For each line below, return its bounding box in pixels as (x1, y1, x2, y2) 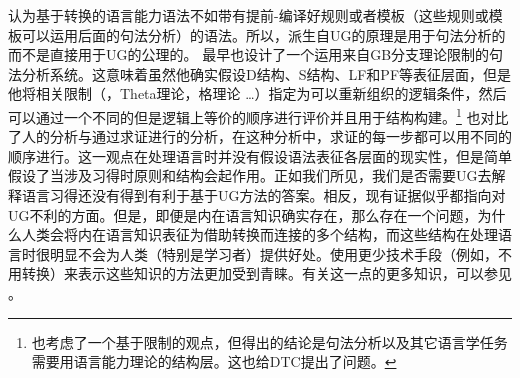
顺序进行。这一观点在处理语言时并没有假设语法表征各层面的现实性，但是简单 (8, 145, 512, 166)
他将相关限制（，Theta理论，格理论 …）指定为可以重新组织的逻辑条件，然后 (8, 83, 507, 104)
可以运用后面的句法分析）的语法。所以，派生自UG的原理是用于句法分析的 (21, 24, 506, 45)
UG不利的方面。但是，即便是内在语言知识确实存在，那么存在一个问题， (8, 204, 478, 225)
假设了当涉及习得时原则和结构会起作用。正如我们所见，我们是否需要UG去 (8, 165, 492, 186)
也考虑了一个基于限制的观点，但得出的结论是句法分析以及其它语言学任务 (31, 331, 508, 352)
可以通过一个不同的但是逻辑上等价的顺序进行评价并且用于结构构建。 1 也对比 (8, 103, 509, 127)
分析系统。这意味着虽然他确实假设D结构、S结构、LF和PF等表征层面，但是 (21, 63, 512, 84)
